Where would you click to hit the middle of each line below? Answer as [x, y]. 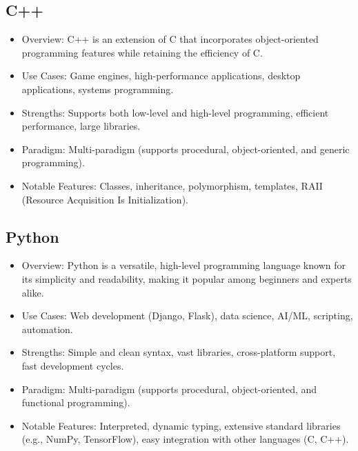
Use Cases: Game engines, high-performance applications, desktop [161, 76]
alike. [33, 292]
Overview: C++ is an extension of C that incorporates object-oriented [170, 39]
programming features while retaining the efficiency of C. [142, 52]
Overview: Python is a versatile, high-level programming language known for [183, 265]
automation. [47, 329]
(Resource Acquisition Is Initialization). [105, 199]
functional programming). [76, 402]
